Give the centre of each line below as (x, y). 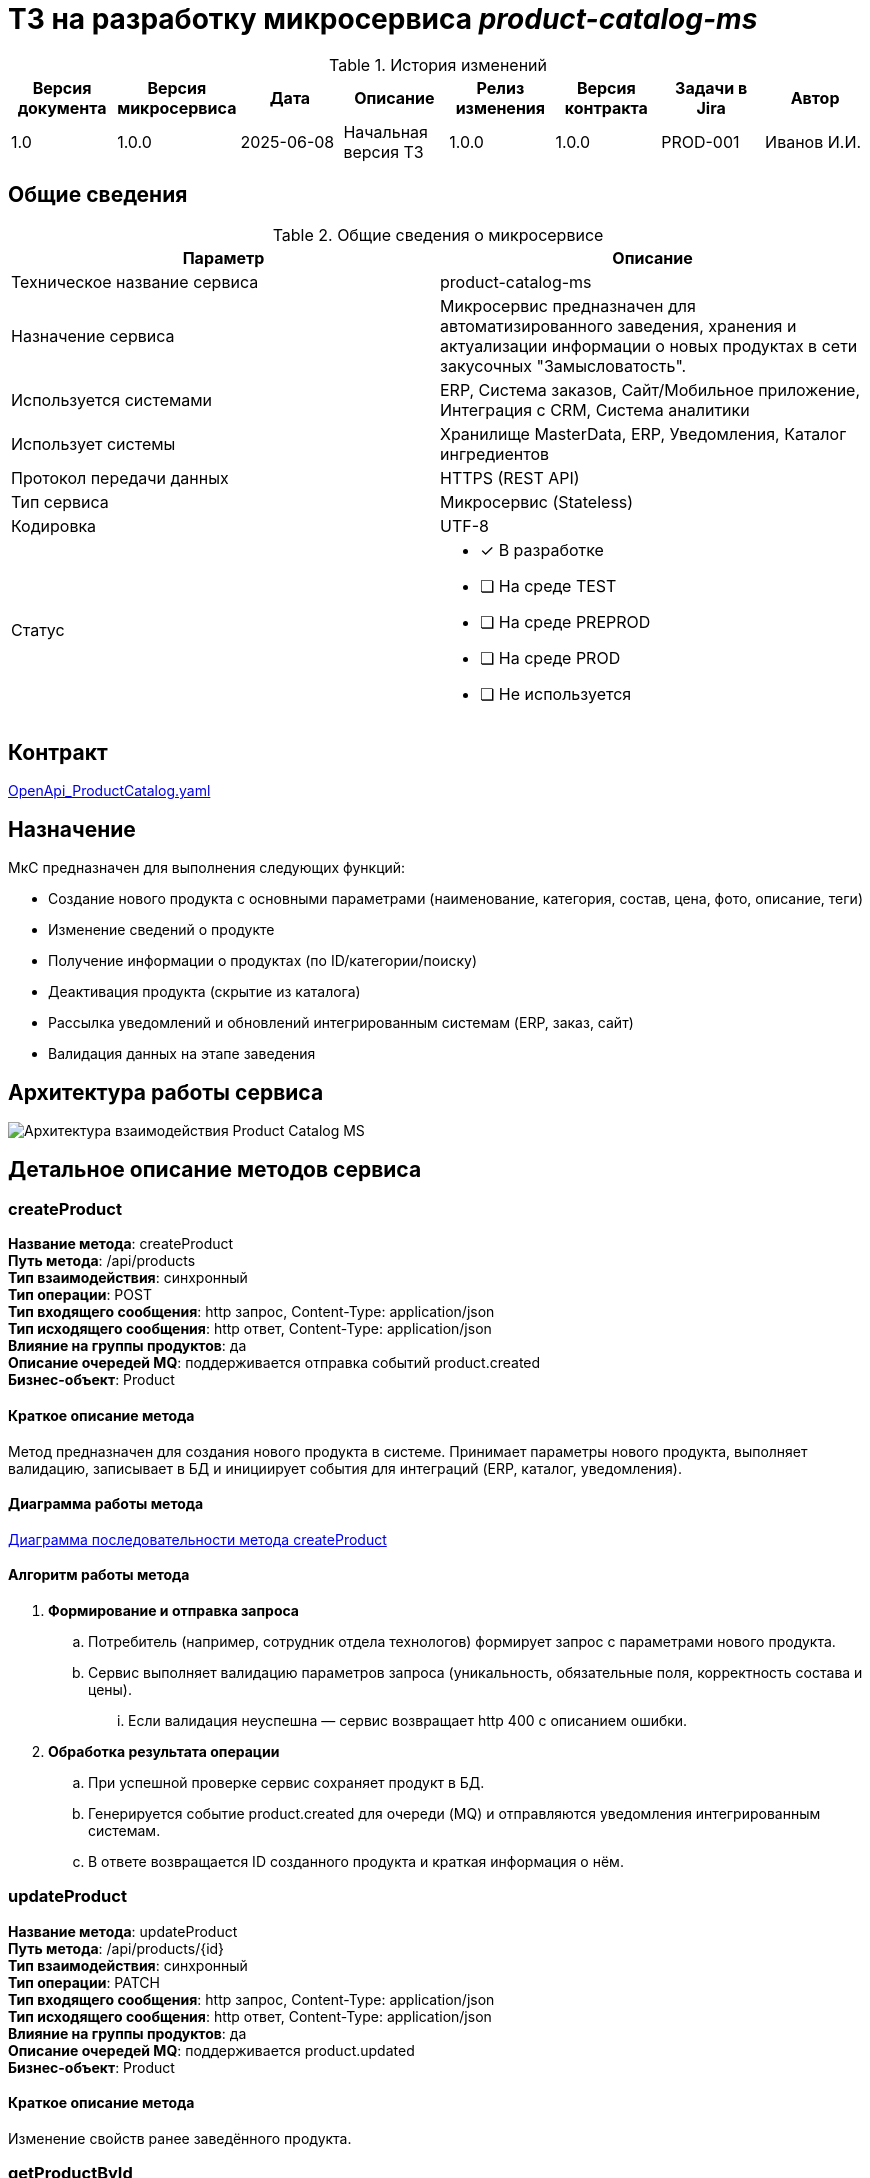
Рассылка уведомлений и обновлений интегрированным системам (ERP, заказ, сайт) (341, 1023)
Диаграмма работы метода (106, 1504)
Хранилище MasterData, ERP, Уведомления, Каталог (643, 433)
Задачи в (711, 87)
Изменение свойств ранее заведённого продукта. (180, 2138)
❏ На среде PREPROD (565, 621)
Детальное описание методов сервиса (215, 1169)
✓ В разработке (542, 549)
